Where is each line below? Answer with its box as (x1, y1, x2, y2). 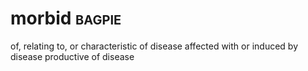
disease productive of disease (10, 50, 135, 62)
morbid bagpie (10, 7, 122, 30)
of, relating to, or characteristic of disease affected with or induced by (10, 40, 299, 52)
